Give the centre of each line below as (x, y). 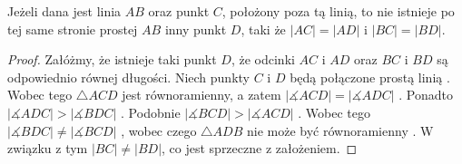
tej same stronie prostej (73, 29)
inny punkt (196, 29)
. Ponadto (426, 95)
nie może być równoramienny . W (340, 130)
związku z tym (48, 148)
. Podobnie (151, 112)
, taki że (263, 29)
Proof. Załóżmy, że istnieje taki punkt (112, 59)
